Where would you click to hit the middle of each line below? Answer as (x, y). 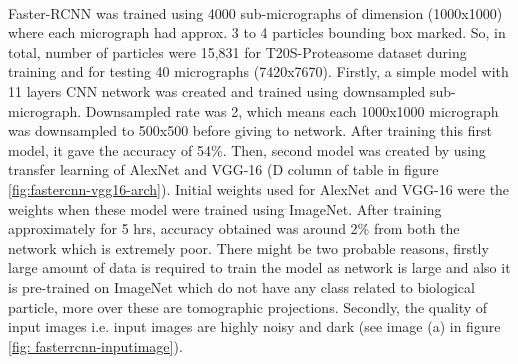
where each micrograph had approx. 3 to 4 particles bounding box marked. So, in (257, 32)
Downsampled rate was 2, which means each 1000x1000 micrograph (292, 110)
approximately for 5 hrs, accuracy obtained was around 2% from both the (234, 228)
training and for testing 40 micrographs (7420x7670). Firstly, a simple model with (258, 71)
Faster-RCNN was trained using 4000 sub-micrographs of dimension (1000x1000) (255, 12)
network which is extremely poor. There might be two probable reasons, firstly (248, 247)
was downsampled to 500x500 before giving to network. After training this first (250, 130)
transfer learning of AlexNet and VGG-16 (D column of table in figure (223, 169)
